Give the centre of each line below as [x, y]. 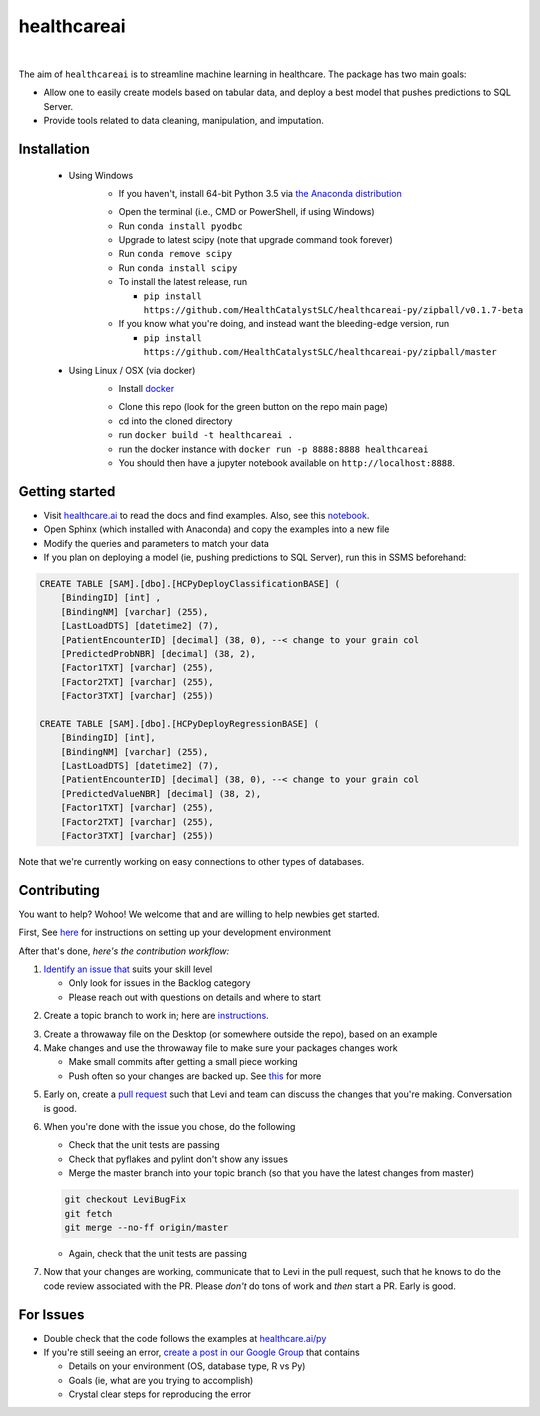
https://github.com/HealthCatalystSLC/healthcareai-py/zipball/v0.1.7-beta [333, 310]
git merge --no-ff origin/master [146, 1227]
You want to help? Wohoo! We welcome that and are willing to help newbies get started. [199, 914]
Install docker [146, 388]
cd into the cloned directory [175, 421]
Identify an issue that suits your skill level [128, 969]
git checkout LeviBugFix [125, 1199]
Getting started [67, 491]
